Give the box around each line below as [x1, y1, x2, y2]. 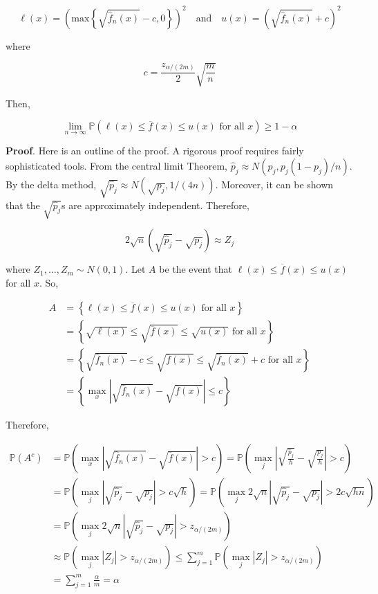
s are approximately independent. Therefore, [62, 197, 249, 212]
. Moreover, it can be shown [215, 177, 334, 192]
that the [6, 197, 40, 212]
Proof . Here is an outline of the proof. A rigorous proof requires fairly [6, 143, 304, 158]
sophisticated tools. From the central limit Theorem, [6, 159, 227, 173]
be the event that [159, 262, 232, 276]
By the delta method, [6, 177, 97, 192]
